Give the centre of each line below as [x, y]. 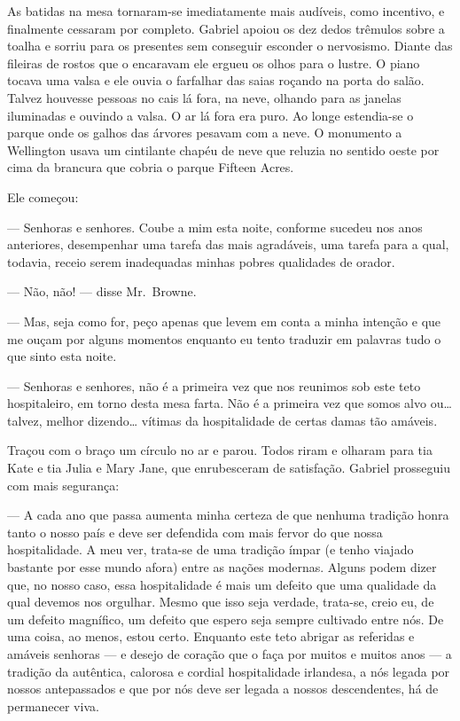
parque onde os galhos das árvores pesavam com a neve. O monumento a [205, 133]
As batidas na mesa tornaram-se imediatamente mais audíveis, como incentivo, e [226, 11]
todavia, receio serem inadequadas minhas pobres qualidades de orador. [201, 261]
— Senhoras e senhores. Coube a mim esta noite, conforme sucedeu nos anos [215, 227]
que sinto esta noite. [62, 356]
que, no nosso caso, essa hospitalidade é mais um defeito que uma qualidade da [222, 584]
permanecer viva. [53, 705]
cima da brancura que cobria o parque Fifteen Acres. [151, 167]
